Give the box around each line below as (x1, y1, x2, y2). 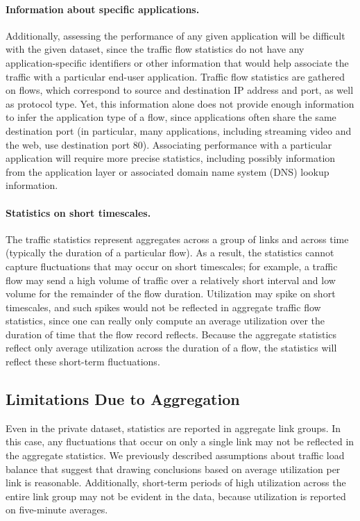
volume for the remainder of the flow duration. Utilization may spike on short (6, 286, 336, 301)
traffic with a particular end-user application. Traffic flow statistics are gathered (6, 69, 345, 83)
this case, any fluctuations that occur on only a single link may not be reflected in (6, 434, 354, 449)
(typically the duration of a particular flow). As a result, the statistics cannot (6, 245, 334, 260)
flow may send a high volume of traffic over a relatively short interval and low (6, 272, 336, 287)
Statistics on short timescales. (6, 205, 151, 220)
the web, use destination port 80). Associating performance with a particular (6, 137, 332, 151)
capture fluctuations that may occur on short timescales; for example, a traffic (6, 258, 338, 273)
